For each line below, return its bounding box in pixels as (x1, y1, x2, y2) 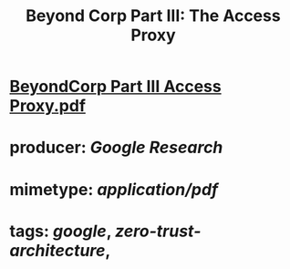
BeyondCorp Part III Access (9, 77, 222, 97)
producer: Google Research (9, 138, 223, 158)
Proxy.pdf (9, 96, 87, 117)
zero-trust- (115, 221, 202, 242)
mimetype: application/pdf (9, 179, 219, 200)
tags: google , (9, 221, 112, 242)
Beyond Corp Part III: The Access (26, 5, 281, 26)
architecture (9, 240, 106, 261)
